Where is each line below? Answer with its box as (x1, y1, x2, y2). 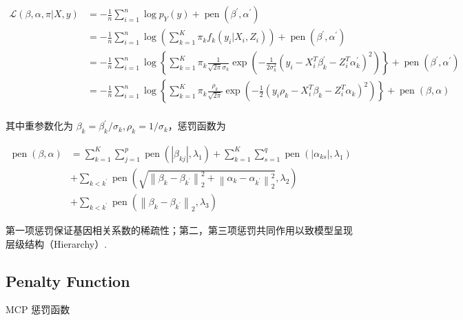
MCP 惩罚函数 (6, 302, 70, 317)
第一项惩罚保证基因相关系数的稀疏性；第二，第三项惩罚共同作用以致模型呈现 (6, 223, 353, 237)
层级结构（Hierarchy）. (6, 236, 107, 250)
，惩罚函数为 (167, 118, 226, 133)
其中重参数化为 (6, 118, 73, 133)
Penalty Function (6, 270, 130, 291)
